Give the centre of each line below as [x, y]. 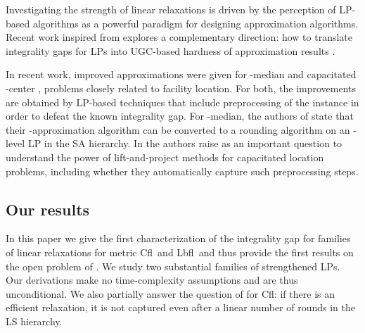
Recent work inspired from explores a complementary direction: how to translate [179, 37]
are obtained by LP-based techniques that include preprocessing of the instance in [182, 102]
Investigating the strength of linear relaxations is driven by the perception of [171, 9]
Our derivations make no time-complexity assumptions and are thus [152, 280]
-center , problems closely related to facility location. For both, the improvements [181, 88]
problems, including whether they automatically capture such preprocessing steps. [182, 171]
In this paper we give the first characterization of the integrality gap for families [178, 238]
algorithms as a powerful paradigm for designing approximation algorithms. [196, 23]
